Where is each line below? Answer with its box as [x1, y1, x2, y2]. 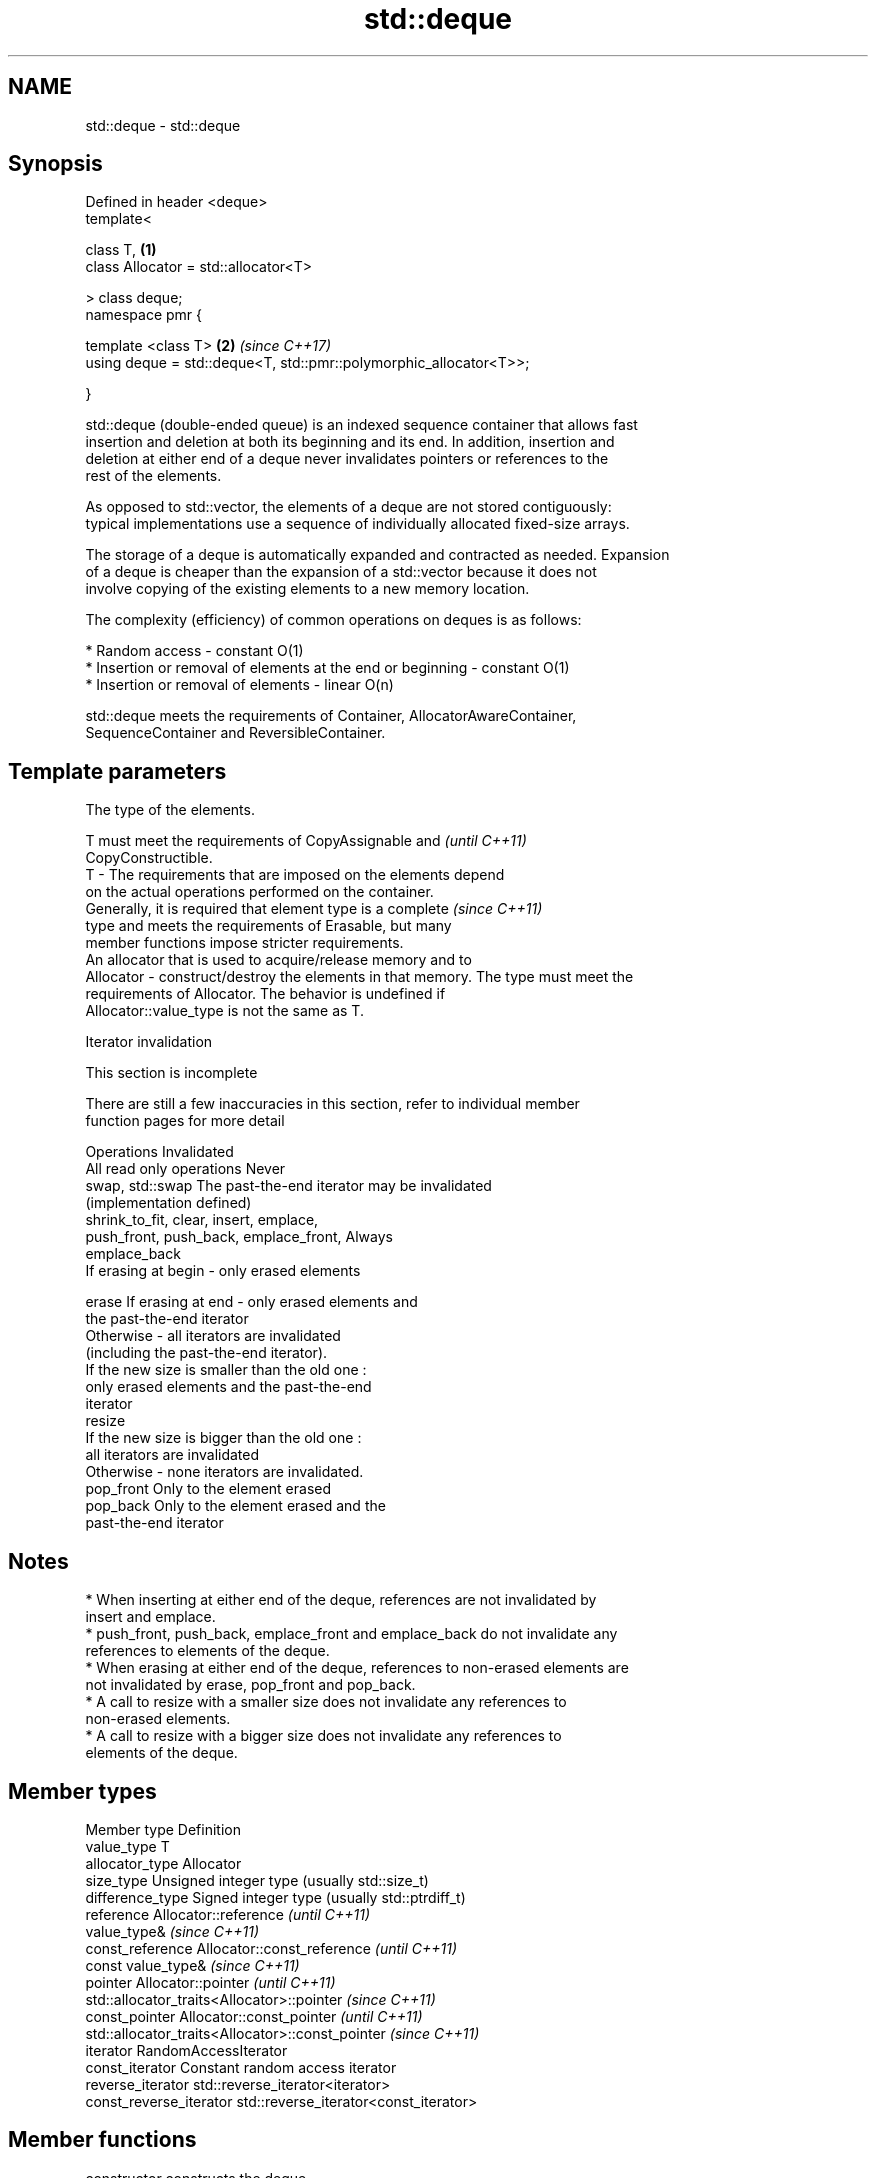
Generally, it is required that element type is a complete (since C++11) [85, 900, 543, 918]
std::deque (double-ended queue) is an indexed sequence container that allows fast [85, 416, 638, 434]
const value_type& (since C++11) [85, 1956, 300, 1974]
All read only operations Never [85, 1160, 286, 1178]
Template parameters [8, 758, 227, 784]
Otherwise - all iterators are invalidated [85, 1327, 341, 1345]
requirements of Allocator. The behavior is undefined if [85, 985, 446, 1003]
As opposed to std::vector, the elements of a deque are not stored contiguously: [85, 498, 612, 516]
